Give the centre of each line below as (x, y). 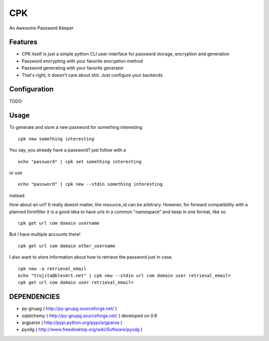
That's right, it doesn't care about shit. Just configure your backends (92, 75)
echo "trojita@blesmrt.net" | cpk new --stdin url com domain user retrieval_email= (125, 275)
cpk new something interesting (56, 139)
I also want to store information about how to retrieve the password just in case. (91, 257)
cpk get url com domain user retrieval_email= (76, 283)
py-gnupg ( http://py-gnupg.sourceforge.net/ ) (69, 309)
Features (23, 42)
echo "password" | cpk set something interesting (80, 162)
